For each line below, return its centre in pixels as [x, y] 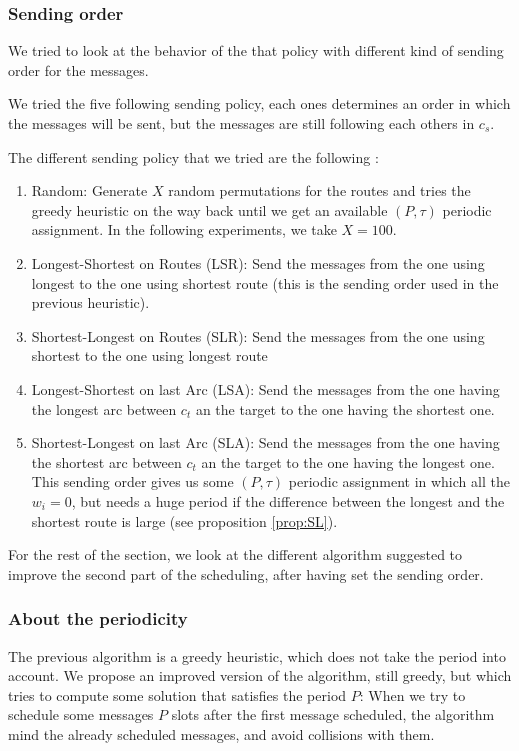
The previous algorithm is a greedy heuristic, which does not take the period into [257, 655]
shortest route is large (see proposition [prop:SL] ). [184, 520]
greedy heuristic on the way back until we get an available [209, 209]
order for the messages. [78, 69]
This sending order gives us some [132, 481]
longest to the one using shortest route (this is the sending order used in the [265, 282]
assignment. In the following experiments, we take [184, 229]
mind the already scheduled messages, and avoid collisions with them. [221, 733]
